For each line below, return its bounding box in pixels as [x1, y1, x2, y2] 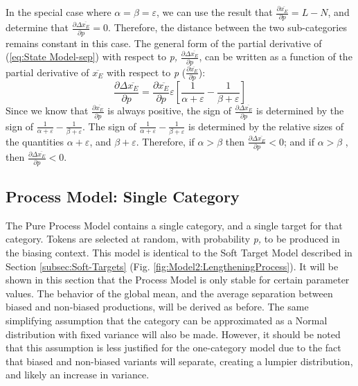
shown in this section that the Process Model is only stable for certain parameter [6, 272, 350, 287]
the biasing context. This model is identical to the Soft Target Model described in [6, 245, 352, 259]
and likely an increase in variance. [6, 367, 150, 382]
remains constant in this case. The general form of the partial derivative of [6, 35, 322, 50]
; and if [284, 134, 314, 148]
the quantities [6, 134, 64, 148]
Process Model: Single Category [6, 185, 240, 207]
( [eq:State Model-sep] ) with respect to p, [6, 49, 178, 64]
